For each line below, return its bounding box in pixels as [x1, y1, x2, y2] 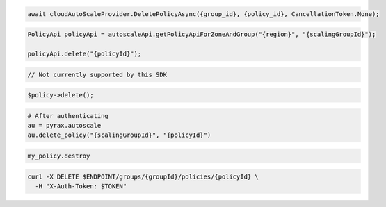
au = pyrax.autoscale [27, 122, 102, 130]
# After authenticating [27, 112, 109, 119]
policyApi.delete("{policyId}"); [27, 49, 142, 58]
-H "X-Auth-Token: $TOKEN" [35, 183, 127, 190]
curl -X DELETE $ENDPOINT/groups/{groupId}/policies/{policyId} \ [27, 172, 259, 181]
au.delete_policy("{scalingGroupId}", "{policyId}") [27, 131, 211, 139]
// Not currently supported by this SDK [27, 70, 167, 78]
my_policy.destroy [27, 152, 90, 160]
